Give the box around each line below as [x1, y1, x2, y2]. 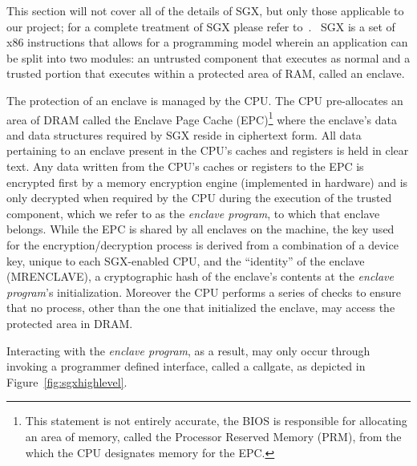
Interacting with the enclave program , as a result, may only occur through [6, 342, 370, 359]
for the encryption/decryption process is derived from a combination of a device [6, 236, 399, 253]
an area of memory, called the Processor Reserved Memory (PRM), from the [25, 428, 402, 444]
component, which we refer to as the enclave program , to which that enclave [6, 205, 380, 221]
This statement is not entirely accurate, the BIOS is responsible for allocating [25, 412, 407, 429]
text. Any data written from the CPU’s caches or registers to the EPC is [6, 158, 364, 174]
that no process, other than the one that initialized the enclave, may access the [6, 299, 395, 316]
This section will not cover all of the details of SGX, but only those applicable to [6, 2, 404, 18]
